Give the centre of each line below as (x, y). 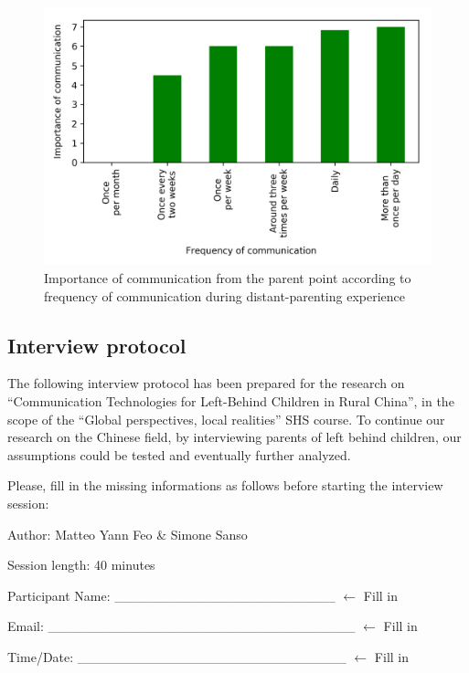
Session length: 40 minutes (81, 565)
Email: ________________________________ (181, 626)
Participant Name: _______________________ (171, 595)
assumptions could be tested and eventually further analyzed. (179, 454)
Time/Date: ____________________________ (177, 656)
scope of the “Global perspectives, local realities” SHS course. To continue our (226, 419)
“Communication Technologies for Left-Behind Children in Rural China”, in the (231, 400)
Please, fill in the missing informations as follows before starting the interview (225, 485)
